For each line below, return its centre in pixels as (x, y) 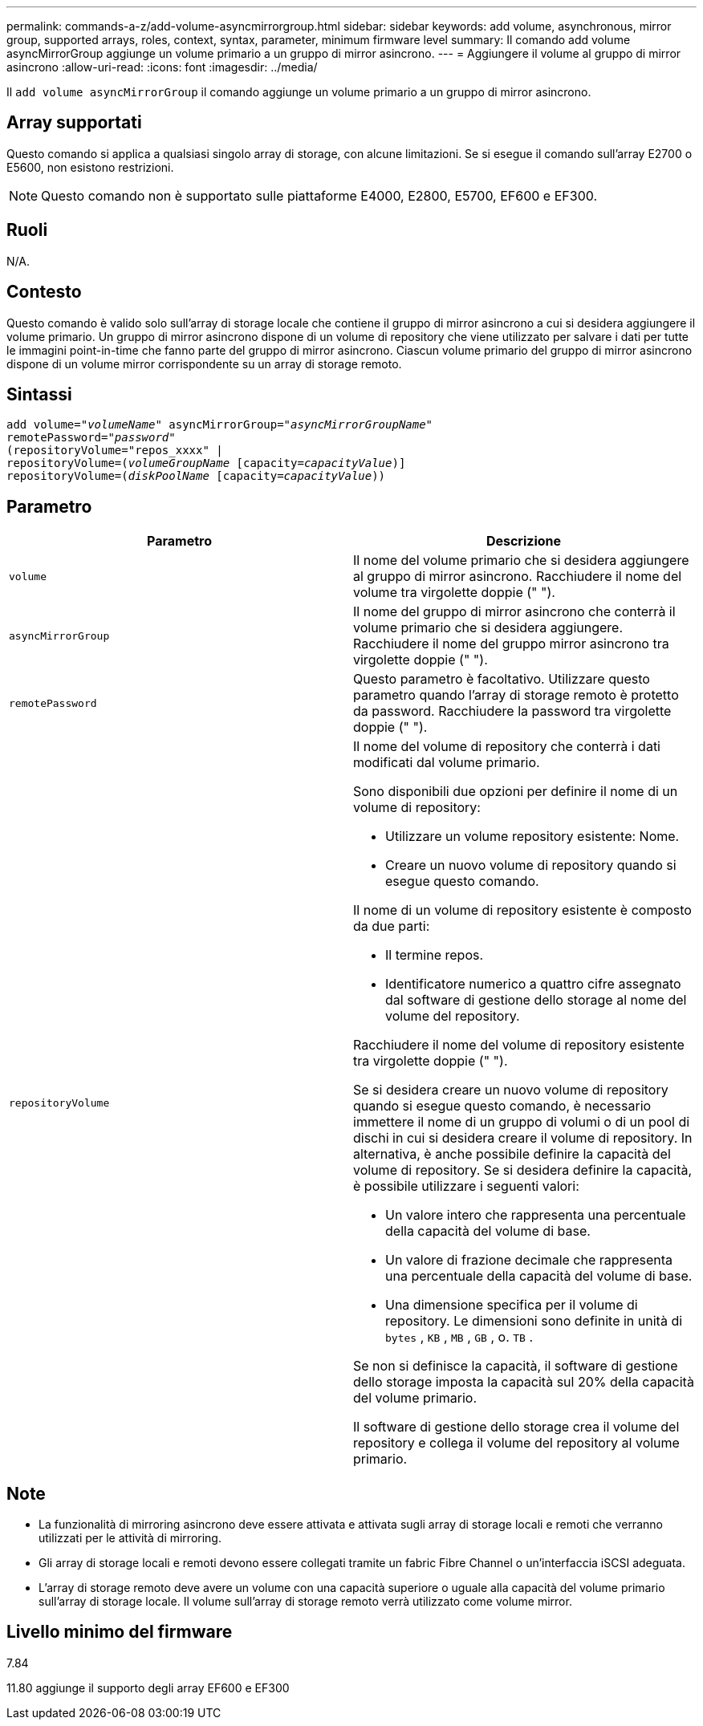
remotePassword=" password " (91, 438)
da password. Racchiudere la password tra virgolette (512, 711)
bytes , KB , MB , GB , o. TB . (459, 1337)
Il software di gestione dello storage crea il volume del (516, 1427)
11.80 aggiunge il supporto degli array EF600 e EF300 (148, 1687)
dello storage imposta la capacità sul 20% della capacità (524, 1382)
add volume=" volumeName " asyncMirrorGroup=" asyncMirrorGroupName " (220, 425)
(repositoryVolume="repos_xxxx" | (115, 451)
